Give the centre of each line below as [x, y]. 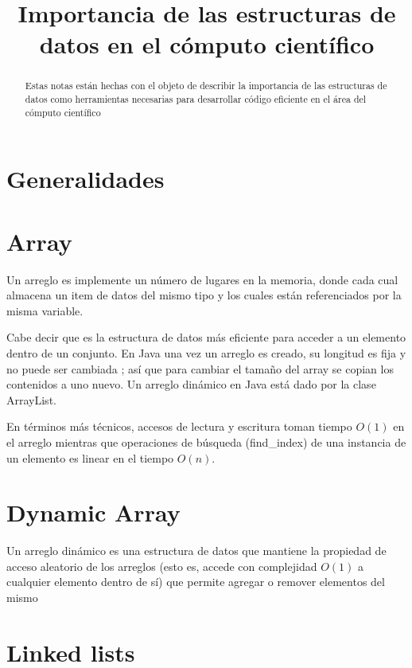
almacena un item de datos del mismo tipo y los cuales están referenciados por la [204, 295]
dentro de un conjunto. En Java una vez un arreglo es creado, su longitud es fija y [206, 353]
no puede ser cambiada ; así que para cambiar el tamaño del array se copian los [200, 368]
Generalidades [86, 179]
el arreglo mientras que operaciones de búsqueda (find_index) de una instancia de [206, 441]
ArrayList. [31, 399]
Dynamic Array [93, 512]
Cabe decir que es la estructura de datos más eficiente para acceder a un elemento [206, 337]
